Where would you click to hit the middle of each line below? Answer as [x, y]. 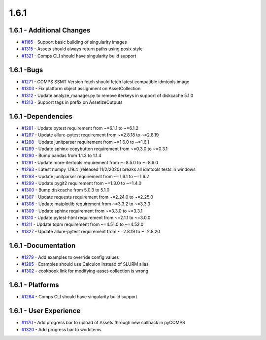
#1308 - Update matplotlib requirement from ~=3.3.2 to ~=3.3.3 [86, 204]
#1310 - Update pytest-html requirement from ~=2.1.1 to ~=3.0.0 [86, 217]
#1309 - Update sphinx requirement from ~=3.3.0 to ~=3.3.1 [82, 211]
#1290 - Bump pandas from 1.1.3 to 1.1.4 [62, 155]
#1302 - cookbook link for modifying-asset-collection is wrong [85, 271]
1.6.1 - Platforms [34, 285]
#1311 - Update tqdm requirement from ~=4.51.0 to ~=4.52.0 [83, 224]
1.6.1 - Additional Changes [50, 30]
